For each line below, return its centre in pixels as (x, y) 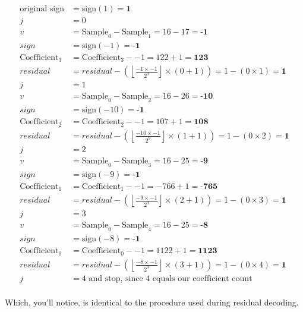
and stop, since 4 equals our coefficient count (171, 278)
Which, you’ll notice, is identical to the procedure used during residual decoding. (152, 302)
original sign (42, 9)
